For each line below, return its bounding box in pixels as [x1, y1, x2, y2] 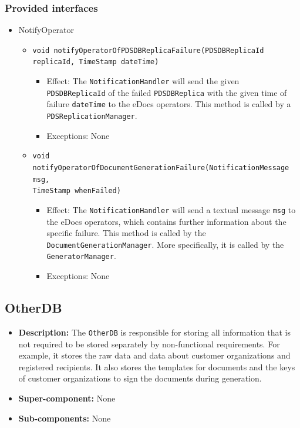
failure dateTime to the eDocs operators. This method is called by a [46, 98, 291, 110]
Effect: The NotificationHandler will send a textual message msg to [46, 203, 296, 215]
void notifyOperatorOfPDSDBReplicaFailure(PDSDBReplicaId [32, 46, 264, 55]
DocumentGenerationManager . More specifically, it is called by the [46, 238, 284, 250]
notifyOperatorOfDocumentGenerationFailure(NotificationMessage [32, 164, 289, 172]
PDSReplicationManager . [46, 110, 137, 122]
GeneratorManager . [46, 250, 116, 262]
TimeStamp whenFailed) [32, 187, 121, 195]
